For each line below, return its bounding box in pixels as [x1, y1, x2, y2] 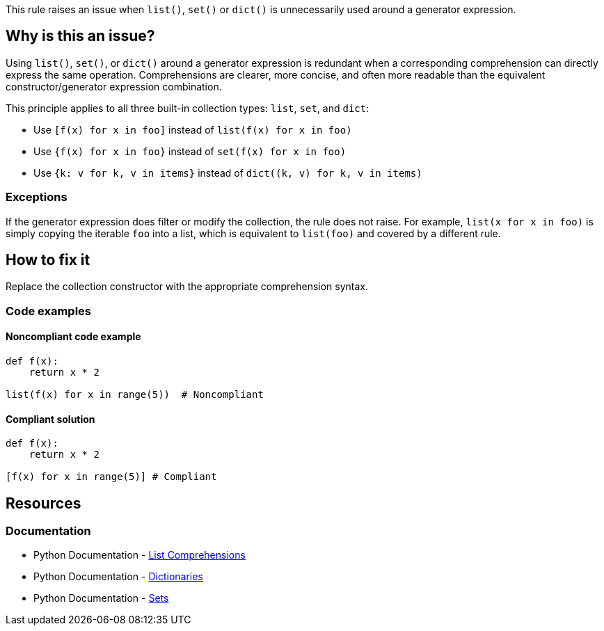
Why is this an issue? [6, 27, 155, 45]
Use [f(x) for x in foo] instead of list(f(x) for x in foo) [33, 123, 352, 136]
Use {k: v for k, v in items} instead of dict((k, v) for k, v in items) [33, 166, 422, 179]
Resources [6, 494, 81, 512]
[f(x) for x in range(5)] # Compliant [6, 471, 217, 483]
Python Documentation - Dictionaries [33, 570, 203, 583]
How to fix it [6, 251, 90, 269]
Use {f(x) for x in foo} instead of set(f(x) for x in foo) [33, 145, 347, 157]
